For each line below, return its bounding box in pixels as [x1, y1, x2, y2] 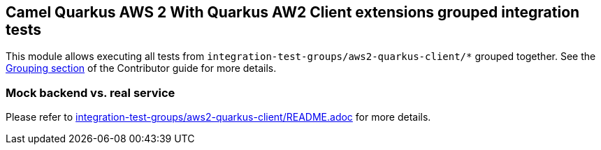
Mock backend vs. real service [6, 85, 175, 100]
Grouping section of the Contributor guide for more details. [6, 62, 277, 75]
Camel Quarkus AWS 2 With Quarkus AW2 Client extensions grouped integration [6, 3, 580, 21]
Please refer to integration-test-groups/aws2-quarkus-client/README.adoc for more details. [6, 111, 431, 123]
